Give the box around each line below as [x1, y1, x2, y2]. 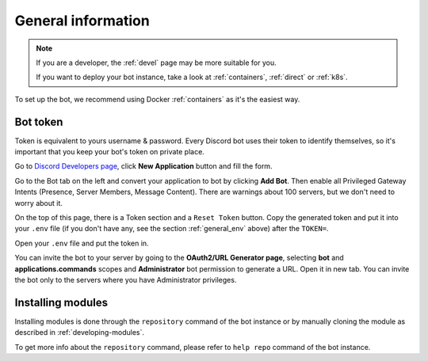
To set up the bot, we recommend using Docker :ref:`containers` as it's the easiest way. [14, 94, 300, 104]
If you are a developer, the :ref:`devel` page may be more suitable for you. [36, 58, 277, 67]
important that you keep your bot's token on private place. [14, 147, 205, 157]
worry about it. [14, 198, 63, 207]
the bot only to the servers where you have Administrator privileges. [14, 275, 237, 284]
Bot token [14, 115, 63, 128]
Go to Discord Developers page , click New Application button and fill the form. [14, 161, 273, 171]
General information [14, 12, 150, 29]
